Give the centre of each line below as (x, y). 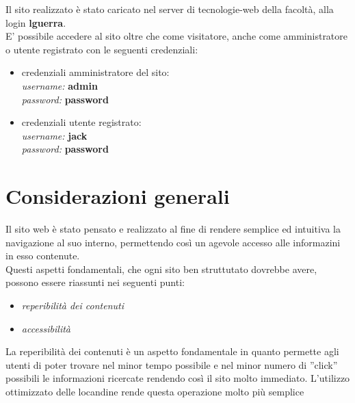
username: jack (54, 135)
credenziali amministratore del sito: (95, 72)
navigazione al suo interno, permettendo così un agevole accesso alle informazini (173, 242)
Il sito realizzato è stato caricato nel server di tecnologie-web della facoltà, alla (170, 9)
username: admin (60, 85)
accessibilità (46, 328)
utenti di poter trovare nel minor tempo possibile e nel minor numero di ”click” (172, 364)
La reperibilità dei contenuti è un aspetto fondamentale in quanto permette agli (172, 351)
